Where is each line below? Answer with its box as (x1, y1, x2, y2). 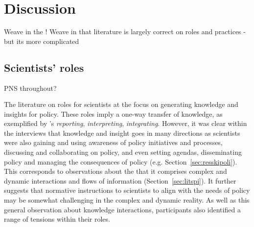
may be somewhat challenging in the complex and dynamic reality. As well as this (4, 195, 250, 205)
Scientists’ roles (4, 60, 84, 75)
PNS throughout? (4, 83, 57, 93)
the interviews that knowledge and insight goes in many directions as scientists (4, 127, 240, 138)
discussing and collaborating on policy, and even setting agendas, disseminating (4, 147, 242, 157)
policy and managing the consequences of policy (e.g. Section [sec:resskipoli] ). (4, 156, 237, 166)
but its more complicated (4, 36, 79, 46)
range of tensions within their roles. (4, 214, 110, 224)
